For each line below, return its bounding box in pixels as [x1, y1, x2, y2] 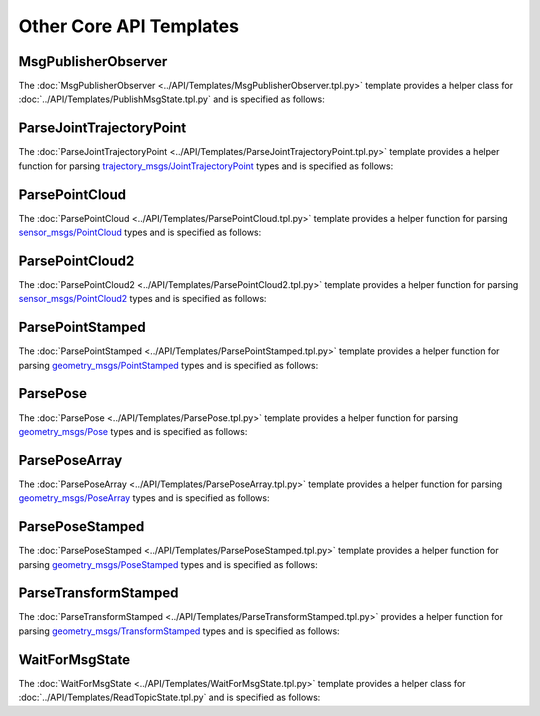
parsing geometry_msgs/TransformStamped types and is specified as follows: [18, 625, 340, 637]
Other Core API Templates [18, 15, 240, 37]
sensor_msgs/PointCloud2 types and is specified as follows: [18, 293, 267, 305]
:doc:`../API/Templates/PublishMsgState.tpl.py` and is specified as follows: [18, 93, 325, 105]
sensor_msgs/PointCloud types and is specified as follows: [18, 226, 262, 239]
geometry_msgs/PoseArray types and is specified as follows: [18, 492, 270, 504]
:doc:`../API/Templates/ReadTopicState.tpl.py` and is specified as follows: [18, 691, 321, 704]
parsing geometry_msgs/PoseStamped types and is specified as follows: [18, 558, 319, 570]
